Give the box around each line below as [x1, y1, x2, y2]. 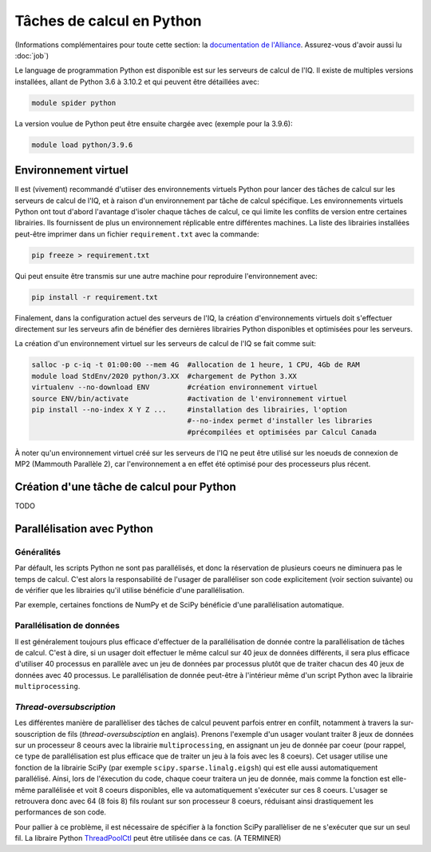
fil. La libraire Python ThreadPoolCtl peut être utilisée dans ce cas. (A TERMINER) [14, 834, 282, 843]
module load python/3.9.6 [31, 140, 133, 149]
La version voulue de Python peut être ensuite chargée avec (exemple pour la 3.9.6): [14, 118, 293, 128]
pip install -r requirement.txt [31, 293, 159, 301]
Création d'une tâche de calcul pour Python [14, 480, 237, 493]
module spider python [31, 98, 117, 107]
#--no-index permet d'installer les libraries [187, 416, 373, 425]
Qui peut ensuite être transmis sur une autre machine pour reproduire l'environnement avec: [14, 271, 318, 281]
